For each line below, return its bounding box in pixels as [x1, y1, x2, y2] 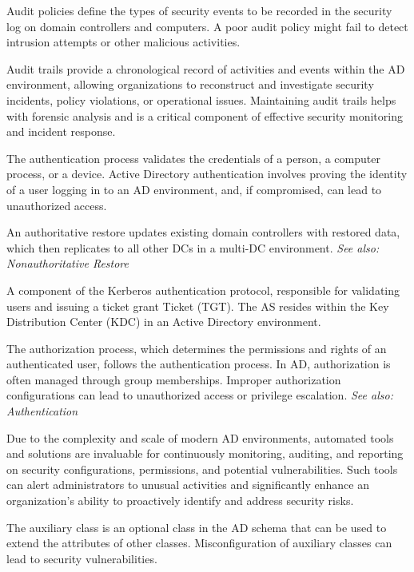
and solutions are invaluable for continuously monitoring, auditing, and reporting [6, 445, 404, 462]
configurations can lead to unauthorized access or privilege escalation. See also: [6, 387, 393, 403]
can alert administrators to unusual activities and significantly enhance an [6, 476, 369, 493]
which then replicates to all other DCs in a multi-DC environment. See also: [6, 239, 380, 256]
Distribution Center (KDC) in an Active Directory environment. [6, 313, 321, 330]
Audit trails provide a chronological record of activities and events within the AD [6, 60, 405, 77]
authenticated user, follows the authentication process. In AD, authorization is [6, 356, 391, 372]
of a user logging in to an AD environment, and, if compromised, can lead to [6, 181, 382, 197]
